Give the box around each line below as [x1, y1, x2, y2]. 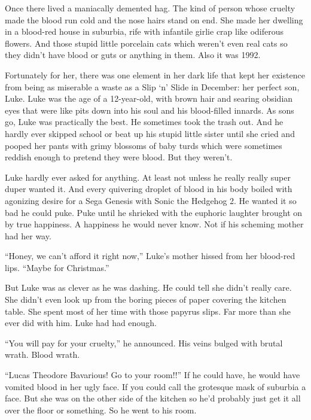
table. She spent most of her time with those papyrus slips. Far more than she [5, 305, 291, 317]
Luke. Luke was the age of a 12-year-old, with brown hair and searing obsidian [5, 92, 293, 105]
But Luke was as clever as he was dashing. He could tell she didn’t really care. [5, 281, 292, 294]
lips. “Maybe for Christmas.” [5, 261, 109, 273]
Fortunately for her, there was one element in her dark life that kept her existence [5, 68, 305, 81]
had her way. [5, 229, 51, 242]
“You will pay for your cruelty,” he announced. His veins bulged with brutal [5, 336, 283, 349]
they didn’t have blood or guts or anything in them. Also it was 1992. [5, 48, 261, 61]
